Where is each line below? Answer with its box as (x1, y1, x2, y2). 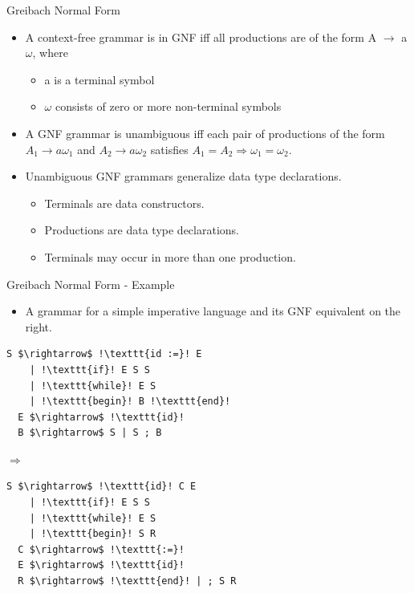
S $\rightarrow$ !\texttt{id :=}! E (6, 348, 202, 360)
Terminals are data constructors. (44, 194, 205, 211)
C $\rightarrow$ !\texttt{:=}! (18, 543, 185, 555)
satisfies (150, 140, 189, 157)
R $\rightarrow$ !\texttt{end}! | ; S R (18, 575, 237, 587)
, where (32, 44, 68, 61)
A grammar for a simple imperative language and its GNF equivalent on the (25, 303, 401, 319)
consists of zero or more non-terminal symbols (55, 98, 282, 115)
